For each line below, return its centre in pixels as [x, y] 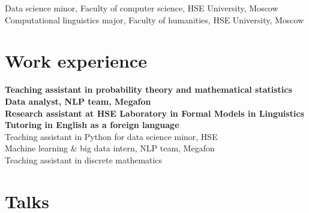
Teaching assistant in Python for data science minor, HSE [111, 136]
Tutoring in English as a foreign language [92, 125]
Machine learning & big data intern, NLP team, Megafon [110, 148]
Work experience [76, 61]
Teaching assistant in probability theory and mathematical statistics [148, 89]
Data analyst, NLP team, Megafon [78, 101]
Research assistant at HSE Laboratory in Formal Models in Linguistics [154, 113]
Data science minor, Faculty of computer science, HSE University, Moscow [142, 8]
